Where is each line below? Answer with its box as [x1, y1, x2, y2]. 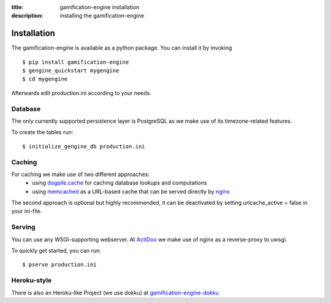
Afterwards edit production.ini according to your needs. [11, 89, 151, 96]
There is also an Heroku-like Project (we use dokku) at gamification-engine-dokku [11, 289, 219, 296]
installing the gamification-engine [59, 12, 145, 20]
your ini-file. [11, 207, 42, 215]
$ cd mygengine [22, 75, 68, 83]
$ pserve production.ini [22, 261, 97, 268]
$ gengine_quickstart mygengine [22, 67, 120, 74]
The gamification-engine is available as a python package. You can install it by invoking [11, 44, 232, 52]
